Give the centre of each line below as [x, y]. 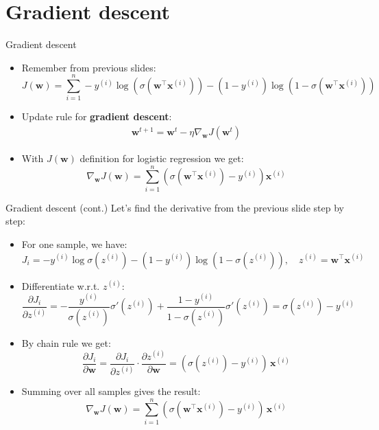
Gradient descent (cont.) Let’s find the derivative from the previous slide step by [175, 207]
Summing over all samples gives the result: [111, 391]
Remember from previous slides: [89, 67]
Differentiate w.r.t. [61, 285]
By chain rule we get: [66, 342]
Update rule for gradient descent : [97, 116]
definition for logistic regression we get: [162, 158]
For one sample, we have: [74, 244]
